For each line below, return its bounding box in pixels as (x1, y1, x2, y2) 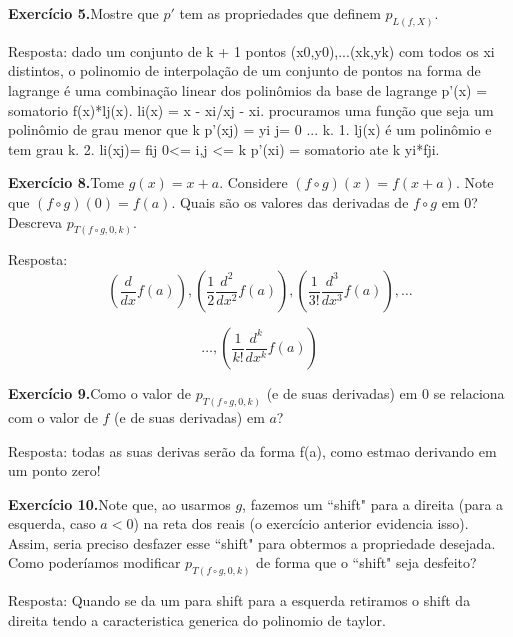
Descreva (8, 211, 62, 232)
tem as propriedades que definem (179, 3, 381, 23)
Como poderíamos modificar (8, 552, 181, 573)
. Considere (219, 172, 288, 193)
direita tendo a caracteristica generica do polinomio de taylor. (8, 609, 386, 630)
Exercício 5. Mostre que (8, 3, 159, 23)
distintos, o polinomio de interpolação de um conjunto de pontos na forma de (8, 60, 481, 81)
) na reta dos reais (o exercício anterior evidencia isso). (133, 513, 469, 534)
